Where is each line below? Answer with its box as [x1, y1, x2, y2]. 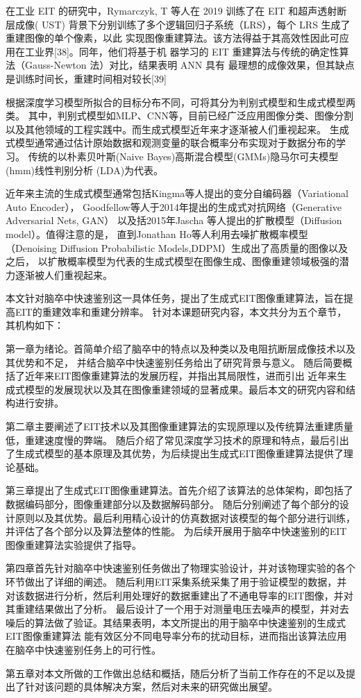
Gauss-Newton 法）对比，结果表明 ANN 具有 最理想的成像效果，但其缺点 [24, 58, 355, 72]
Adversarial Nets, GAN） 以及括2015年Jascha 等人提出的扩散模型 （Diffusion [6, 213, 342, 228]
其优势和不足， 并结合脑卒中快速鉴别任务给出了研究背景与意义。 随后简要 [6, 355, 343, 369]
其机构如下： [6, 318, 64, 332]
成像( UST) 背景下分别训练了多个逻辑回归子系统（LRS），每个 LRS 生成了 [15, 17, 351, 31]
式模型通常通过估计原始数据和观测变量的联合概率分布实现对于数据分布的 [6, 135, 336, 150]
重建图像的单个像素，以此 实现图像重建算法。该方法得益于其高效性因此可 [6, 31, 339, 45]
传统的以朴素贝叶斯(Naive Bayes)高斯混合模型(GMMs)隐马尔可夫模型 [28, 148, 339, 163]
